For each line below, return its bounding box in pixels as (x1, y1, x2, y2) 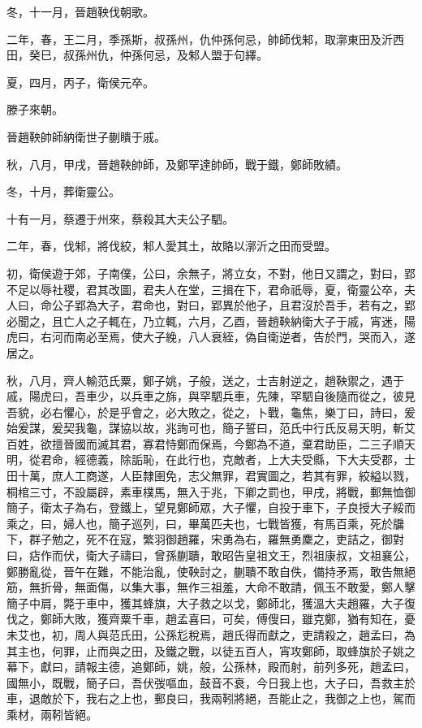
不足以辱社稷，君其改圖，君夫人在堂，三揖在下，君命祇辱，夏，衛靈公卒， (6, 280, 404, 297)
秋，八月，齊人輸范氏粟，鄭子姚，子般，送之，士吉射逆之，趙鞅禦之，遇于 (6, 371, 404, 388)
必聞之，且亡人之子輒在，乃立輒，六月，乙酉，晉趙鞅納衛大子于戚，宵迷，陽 (6, 312, 416, 329)
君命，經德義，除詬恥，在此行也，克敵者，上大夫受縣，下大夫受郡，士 (40, 451, 416, 468)
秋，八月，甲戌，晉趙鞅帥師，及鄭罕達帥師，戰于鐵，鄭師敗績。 (6, 155, 347, 172)
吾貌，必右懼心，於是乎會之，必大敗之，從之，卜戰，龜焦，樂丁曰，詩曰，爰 (6, 403, 416, 420)
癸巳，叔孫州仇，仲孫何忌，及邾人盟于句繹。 (28, 46, 268, 63)
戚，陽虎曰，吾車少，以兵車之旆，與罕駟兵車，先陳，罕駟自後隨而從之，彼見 (6, 388, 416, 405)
